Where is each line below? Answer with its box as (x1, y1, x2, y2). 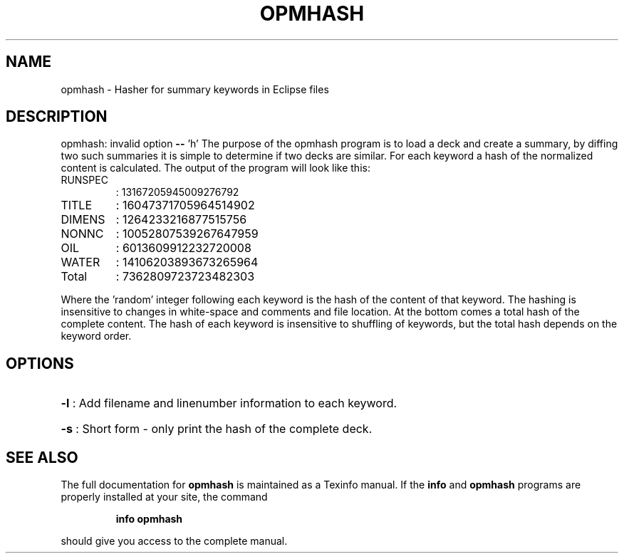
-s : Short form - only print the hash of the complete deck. (61, 422, 373, 437)
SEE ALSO (6, 448, 78, 466)
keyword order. (61, 330, 132, 343)
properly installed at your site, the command (61, 491, 268, 503)
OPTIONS (6, 354, 74, 372)
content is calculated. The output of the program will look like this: (61, 162, 370, 174)
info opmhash (115, 513, 183, 526)
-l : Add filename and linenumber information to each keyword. (61, 396, 397, 411)
